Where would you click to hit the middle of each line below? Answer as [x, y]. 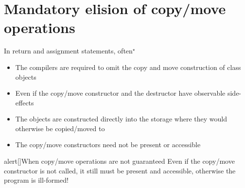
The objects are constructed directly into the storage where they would [121, 119]
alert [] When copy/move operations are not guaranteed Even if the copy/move [119, 161]
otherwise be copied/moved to [60, 128]
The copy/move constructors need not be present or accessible [108, 145]
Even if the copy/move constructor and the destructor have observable [120, 93]
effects [25, 102]
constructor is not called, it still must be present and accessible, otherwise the [120, 170]
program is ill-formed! [36, 180]
